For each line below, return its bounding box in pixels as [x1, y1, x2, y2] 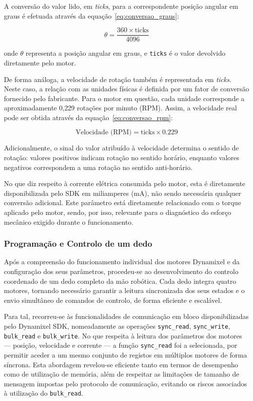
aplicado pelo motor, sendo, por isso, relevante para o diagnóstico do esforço [4, 207, 232, 217]
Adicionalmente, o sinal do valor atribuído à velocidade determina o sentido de [4, 143, 239, 153]
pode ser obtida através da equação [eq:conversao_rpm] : [4, 112, 173, 122]
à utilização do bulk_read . [4, 388, 83, 398]
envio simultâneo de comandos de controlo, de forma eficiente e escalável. [4, 295, 222, 305]
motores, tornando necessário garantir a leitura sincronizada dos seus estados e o [4, 285, 245, 295]
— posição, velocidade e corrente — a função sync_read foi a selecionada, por [4, 340, 237, 350]
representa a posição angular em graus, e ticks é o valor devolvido [25, 48, 226, 58]
